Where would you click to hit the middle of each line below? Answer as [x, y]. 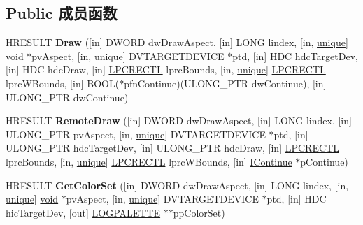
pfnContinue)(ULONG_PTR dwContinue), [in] [225, 83]
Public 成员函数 [62, 13]
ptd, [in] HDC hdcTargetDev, [295, 56]
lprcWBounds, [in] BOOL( [63, 83]
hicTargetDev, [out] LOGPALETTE [83, 212]
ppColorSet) [199, 212]
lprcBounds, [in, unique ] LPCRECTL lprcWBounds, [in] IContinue [149, 161]
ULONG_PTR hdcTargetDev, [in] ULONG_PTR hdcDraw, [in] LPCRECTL [172, 148]
